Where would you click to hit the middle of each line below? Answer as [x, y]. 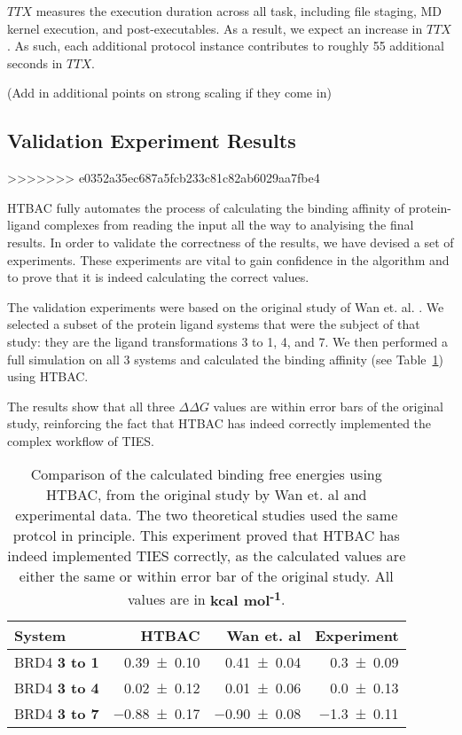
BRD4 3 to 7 [57, 713]
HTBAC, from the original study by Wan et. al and [207, 495]
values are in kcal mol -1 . [207, 598]
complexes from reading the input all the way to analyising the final [229, 225]
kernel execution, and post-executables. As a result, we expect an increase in [215, 28]
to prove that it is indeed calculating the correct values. [158, 277]
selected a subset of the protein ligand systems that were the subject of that [214, 324]
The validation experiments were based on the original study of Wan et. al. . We [226, 306]
